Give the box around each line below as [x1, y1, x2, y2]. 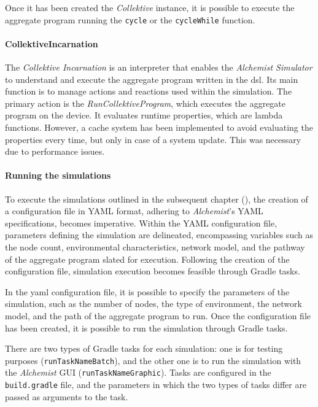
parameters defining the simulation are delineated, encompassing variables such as [5, 228, 313, 241]
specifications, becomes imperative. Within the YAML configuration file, [5, 216, 277, 229]
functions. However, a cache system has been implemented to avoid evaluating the [5, 121, 313, 134]
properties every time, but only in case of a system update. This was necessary [5, 133, 301, 145]
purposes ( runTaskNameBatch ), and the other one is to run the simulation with [5, 354, 301, 366]
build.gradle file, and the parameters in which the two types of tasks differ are [5, 378, 307, 391]
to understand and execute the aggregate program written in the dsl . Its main [5, 72, 298, 85]
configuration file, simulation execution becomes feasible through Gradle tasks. [5, 265, 300, 277]
